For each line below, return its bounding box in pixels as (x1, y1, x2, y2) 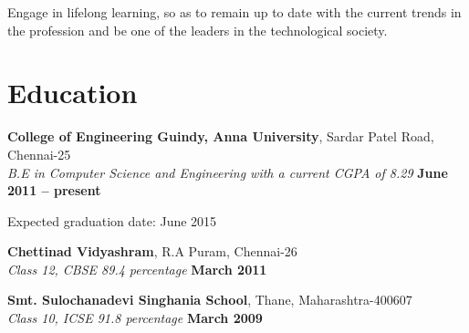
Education (7, 74, 138, 111)
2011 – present (7, 181, 101, 200)
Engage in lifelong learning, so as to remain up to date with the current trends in (7, 3, 462, 21)
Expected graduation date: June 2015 (7, 211, 217, 230)
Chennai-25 (7, 144, 71, 163)
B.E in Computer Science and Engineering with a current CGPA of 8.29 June (7, 162, 448, 182)
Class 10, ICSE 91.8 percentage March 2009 (7, 308, 263, 328)
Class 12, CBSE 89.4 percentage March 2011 (7, 259, 267, 278)
